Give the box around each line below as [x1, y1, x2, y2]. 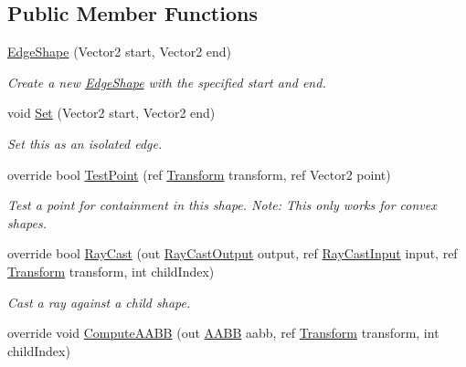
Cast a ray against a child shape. [7, 292, 191, 311]
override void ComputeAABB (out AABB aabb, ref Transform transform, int [7, 323, 440, 342]
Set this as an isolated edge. [7, 133, 163, 152]
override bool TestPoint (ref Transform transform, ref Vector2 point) [7, 164, 391, 183]
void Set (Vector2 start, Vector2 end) [7, 103, 216, 122]
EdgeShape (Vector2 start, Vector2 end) [7, 42, 232, 61]
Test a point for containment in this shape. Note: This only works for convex [7, 195, 437, 215]
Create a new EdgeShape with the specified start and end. [7, 72, 326, 91]
